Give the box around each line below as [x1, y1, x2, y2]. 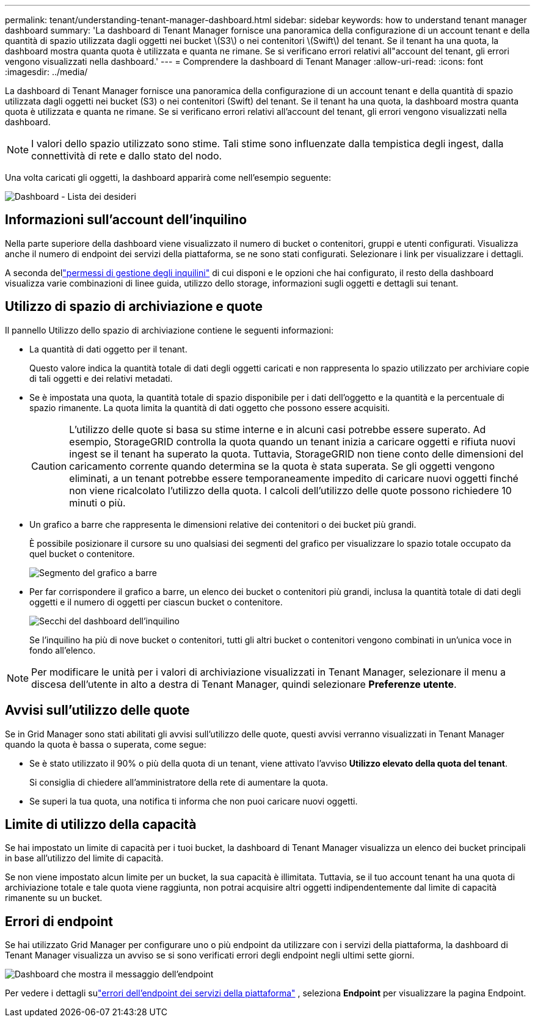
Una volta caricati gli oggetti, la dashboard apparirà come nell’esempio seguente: [5, 172, 331, 183]
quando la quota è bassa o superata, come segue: [5, 739, 206, 750]
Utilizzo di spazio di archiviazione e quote [5, 299, 263, 315]
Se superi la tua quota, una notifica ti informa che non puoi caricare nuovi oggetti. [29, 795, 358, 806]
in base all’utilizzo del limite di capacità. [5, 853, 164, 864]
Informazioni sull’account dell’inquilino [5, 212, 247, 228]
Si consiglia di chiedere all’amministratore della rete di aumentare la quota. [29, 776, 328, 787]
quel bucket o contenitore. [29, 548, 135, 559]
